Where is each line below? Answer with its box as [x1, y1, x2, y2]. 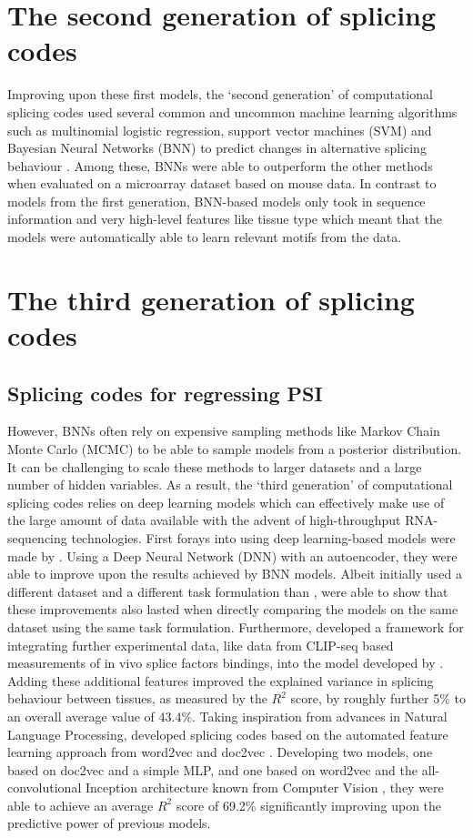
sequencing [7, 528, 67, 547]
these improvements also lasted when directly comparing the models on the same [7, 600, 458, 619]
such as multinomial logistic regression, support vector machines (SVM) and [7, 120, 432, 139]
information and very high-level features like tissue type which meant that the [7, 209, 442, 228]
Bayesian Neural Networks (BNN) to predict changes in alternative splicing [7, 138, 427, 157]
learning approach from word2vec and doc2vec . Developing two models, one [7, 742, 433, 762]
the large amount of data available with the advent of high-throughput [7, 510, 401, 530]
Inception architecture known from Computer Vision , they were [85, 778, 444, 797]
